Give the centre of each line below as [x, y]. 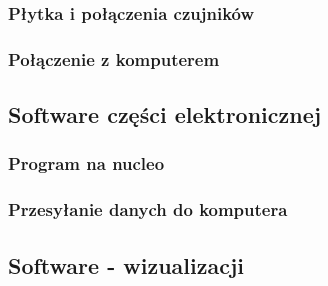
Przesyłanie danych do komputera [148, 209]
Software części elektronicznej [165, 114]
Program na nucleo [86, 163]
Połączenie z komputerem [114, 58]
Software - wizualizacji [126, 264]
